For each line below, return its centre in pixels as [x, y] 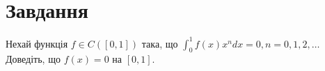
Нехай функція [37, 43]
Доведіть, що [33, 59]
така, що [160, 43]
